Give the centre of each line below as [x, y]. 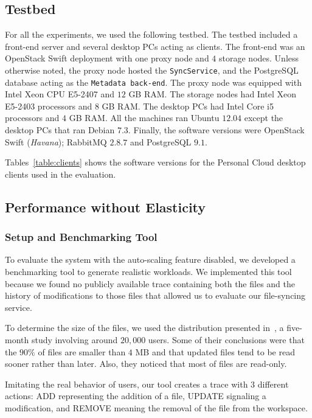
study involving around [75, 340]
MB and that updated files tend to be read [215, 351]
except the [264, 118]
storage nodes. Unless [259, 58]
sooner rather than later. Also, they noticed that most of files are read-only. [146, 364]
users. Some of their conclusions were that [226, 340]
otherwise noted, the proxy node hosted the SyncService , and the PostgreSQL [152, 70]
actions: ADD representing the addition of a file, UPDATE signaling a [136, 396]
